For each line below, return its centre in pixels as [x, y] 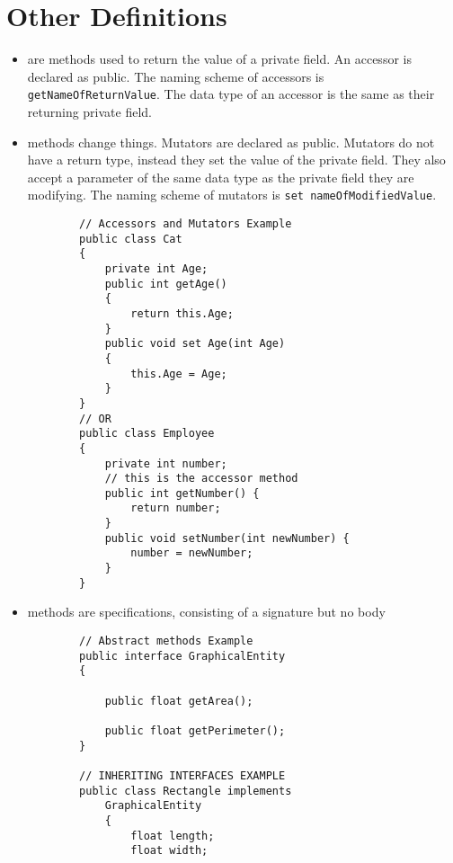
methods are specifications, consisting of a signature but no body [206, 612]
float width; [169, 851]
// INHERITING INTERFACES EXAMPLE [182, 775]
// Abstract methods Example [166, 641]
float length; [173, 836]
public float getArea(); [179, 701]
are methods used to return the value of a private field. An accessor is [219, 59]
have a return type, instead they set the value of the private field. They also [236, 160]
